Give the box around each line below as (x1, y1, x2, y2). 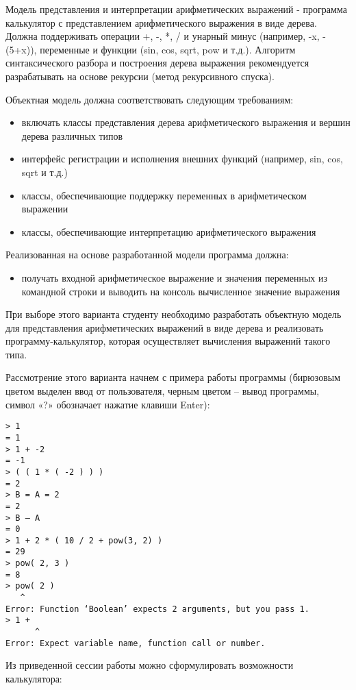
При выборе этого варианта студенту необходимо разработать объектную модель (5, 307, 342, 321)
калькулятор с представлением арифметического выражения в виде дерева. (5, 15, 317, 29)
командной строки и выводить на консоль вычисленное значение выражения (21, 284, 340, 298)
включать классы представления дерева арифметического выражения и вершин (21, 115, 351, 130)
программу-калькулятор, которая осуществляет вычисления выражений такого (5, 334, 331, 348)
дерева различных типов (21, 128, 123, 143)
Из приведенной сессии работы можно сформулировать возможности (5, 658, 294, 672)
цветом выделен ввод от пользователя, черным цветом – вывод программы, (5, 384, 320, 398)
